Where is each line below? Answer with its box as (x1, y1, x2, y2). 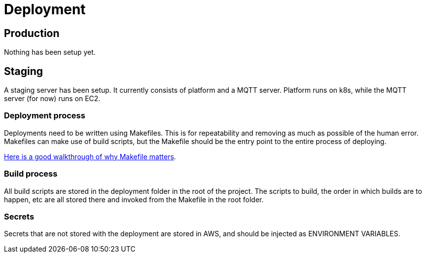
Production (4, 27, 60, 39)
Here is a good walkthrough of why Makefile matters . (4, 152, 176, 161)
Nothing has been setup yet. (4, 48, 96, 57)
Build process (4, 169, 58, 179)
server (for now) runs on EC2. (4, 94, 101, 103)
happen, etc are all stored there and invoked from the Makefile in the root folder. (4, 195, 264, 204)
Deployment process (4, 110, 85, 121)
